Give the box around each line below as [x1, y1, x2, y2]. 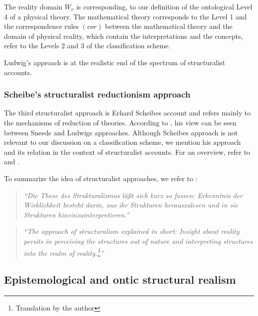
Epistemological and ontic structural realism [4, 272, 236, 287]
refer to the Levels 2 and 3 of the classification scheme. [4, 40, 171, 51]
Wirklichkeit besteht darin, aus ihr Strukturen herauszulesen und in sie [23, 200, 238, 210]
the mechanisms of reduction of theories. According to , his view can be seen [4, 117, 237, 127]
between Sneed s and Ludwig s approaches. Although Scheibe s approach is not [4, 127, 238, 137]
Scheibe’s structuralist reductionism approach [4, 88, 191, 101]
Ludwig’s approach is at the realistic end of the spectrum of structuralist [4, 57, 225, 67]
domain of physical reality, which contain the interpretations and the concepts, [4, 30, 243, 41]
